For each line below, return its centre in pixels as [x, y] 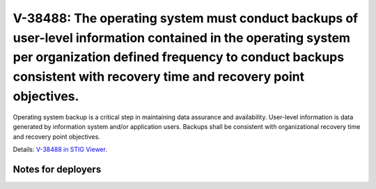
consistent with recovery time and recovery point [159, 77]
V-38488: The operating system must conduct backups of [186, 18]
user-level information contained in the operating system [182, 38]
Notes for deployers [57, 169]
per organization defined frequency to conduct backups [179, 58]
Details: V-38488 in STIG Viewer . [60, 149]
